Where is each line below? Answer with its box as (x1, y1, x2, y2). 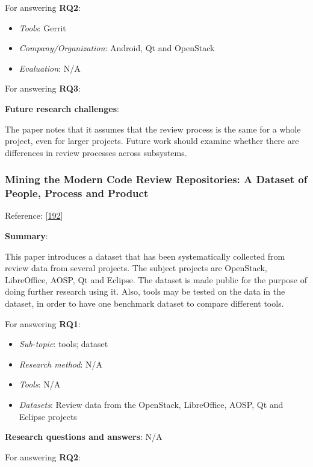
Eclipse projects (19, 410, 77, 422)
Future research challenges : (5, 102, 119, 114)
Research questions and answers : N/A (5, 430, 163, 443)
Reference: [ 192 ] (5, 209, 63, 222)
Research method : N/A (19, 357, 102, 370)
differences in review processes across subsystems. (5, 146, 187, 158)
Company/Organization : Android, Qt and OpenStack (19, 42, 215, 54)
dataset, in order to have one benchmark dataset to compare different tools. (5, 297, 284, 310)
